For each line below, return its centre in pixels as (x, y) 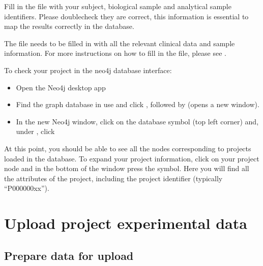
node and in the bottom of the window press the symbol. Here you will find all (127, 168)
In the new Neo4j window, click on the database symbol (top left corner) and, (137, 121)
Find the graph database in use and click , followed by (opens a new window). (138, 104)
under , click (35, 131)
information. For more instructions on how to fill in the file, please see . (115, 53)
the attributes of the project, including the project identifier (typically (113, 178)
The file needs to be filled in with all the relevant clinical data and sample (120, 43)
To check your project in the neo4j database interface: (88, 70)
